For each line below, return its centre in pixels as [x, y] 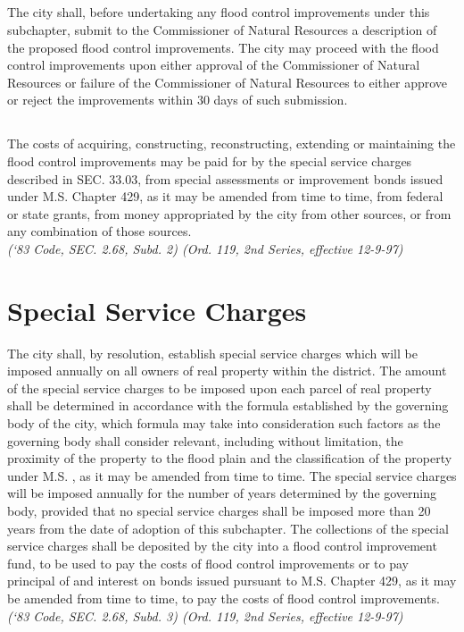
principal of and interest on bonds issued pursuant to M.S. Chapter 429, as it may [232, 581]
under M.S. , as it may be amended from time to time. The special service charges [232, 475]
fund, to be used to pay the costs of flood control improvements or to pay [208, 563]
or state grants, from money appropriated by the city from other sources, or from [229, 213]
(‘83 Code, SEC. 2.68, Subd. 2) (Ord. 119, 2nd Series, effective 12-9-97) [205, 248]
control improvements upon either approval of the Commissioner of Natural [214, 65]
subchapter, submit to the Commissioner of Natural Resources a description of [222, 29]
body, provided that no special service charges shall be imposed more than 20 [219, 510]
